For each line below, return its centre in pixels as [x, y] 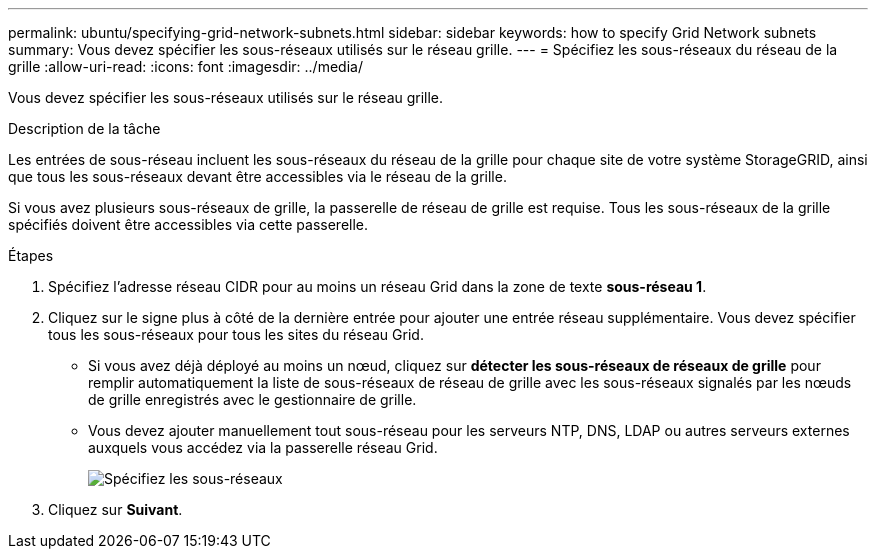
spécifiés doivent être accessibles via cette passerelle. [188, 224]
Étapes [31, 255]
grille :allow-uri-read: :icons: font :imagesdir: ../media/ [185, 66]
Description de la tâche [84, 128]
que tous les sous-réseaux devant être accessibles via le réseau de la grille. [257, 176]
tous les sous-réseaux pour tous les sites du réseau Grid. [236, 334]
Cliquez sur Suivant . [115, 509]
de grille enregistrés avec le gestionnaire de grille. [252, 399]
